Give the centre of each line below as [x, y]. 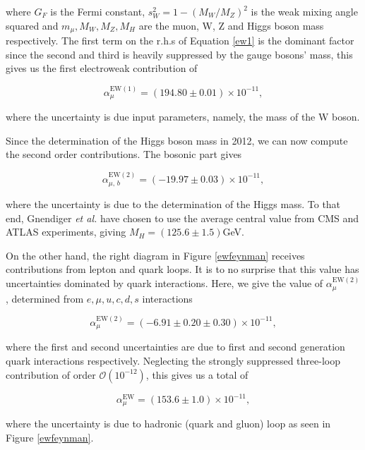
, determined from [45, 298]
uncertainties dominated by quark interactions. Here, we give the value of [164, 283]
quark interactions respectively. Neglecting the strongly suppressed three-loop [173, 360]
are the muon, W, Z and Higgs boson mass [231, 25]
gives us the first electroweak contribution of [102, 68]
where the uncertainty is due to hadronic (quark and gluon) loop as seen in [168, 424]
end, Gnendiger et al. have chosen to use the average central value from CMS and [182, 218]
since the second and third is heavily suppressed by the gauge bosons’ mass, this [179, 54]
